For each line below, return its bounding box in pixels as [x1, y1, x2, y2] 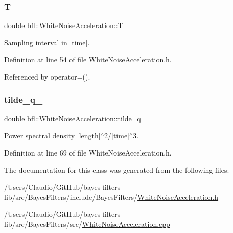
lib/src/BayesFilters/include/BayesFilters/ [4, 191, 138, 202]
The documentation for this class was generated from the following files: [4, 164, 229, 175]
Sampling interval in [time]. [4, 37, 90, 47]
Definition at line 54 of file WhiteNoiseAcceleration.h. [4, 54, 172, 65]
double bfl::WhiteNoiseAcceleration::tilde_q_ [4, 113, 147, 123]
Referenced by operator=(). [4, 71, 90, 82]
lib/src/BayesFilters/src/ [4, 218, 82, 229]
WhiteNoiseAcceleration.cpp [82, 218, 170, 229]
